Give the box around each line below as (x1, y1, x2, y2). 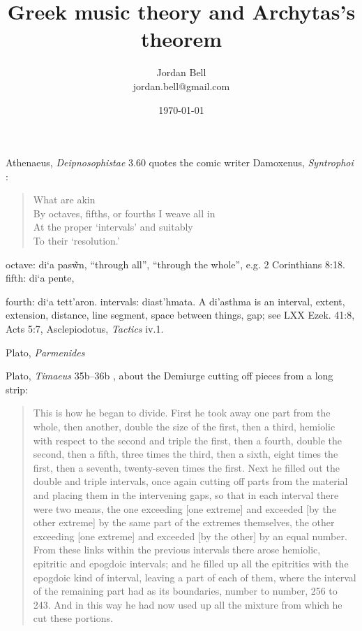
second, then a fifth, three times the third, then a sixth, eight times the (33, 447, 338, 461)
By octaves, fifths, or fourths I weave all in (33, 205, 216, 220)
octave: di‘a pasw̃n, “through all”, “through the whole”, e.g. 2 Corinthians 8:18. (6, 256, 345, 271)
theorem (140, 24, 223, 53)
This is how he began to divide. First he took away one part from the (33, 405, 331, 420)
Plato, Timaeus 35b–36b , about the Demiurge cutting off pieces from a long (6, 368, 333, 383)
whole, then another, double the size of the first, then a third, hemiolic (33, 419, 335, 433)
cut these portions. (33, 611, 113, 625)
